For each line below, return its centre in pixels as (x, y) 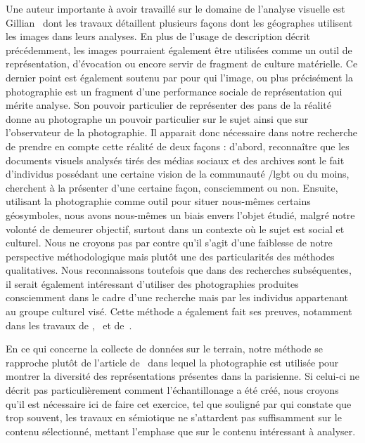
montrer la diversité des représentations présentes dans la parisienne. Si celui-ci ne (182, 376)
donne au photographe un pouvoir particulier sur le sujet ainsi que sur (157, 118)
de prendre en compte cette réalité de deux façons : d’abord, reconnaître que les (178, 146)
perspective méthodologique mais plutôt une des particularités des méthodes (170, 256)
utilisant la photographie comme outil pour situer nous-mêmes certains (158, 201)
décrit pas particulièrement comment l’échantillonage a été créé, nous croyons (172, 390)
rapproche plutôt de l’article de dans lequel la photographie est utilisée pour (172, 362)
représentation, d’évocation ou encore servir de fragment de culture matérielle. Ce (182, 64)
